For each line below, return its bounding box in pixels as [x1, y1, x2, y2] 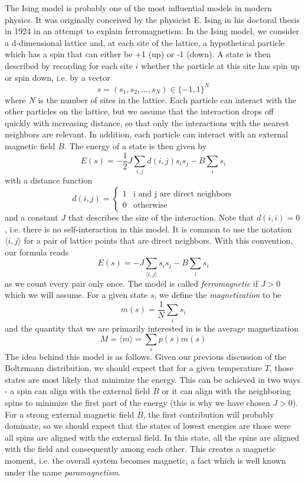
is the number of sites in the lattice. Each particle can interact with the [38, 93, 297, 106]
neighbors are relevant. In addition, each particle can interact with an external [5, 128, 288, 140]
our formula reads [5, 245, 69, 258]
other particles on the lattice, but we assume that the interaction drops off [5, 105, 274, 117]
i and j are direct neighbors [133, 190, 232, 198]
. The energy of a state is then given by [64, 140, 207, 152]
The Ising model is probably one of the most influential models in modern [5, 2, 272, 14]
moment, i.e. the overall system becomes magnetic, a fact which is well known [5, 454, 286, 467]
